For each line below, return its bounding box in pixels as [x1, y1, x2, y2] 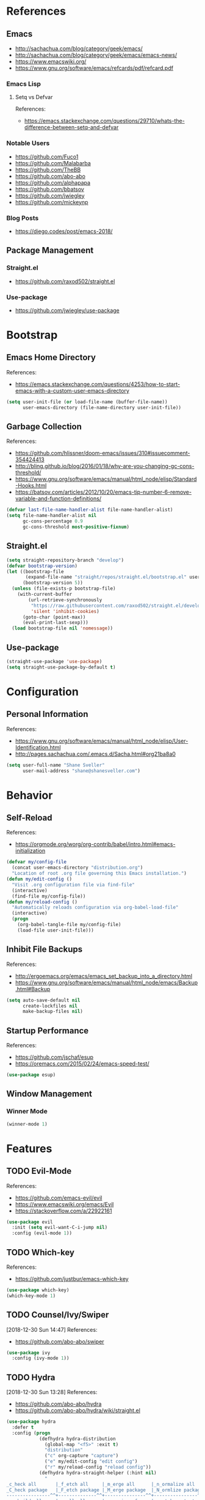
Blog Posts [6, 213, 39, 222]
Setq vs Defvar [15, 94, 53, 101]
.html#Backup [15, 985, 51, 992]
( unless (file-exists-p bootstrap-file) [12, 585, 116, 592]
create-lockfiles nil [22, 1003, 78, 1009]
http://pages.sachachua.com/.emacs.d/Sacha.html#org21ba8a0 [15, 750, 176, 757]
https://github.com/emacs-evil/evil [15, 1194, 103, 1201]
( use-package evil [6, 1219, 53, 1225]
